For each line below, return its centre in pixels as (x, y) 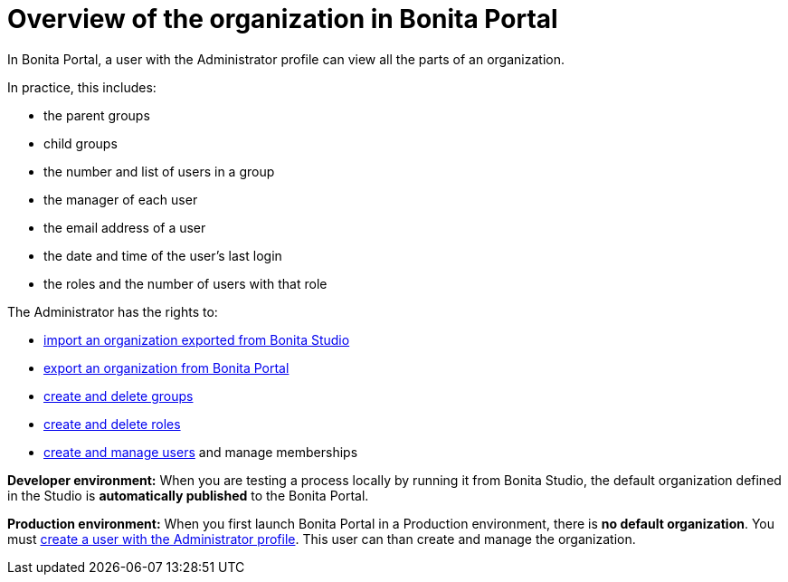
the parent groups (97, 115)
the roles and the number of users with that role (185, 283)
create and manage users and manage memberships (201, 452)
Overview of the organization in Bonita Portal (283, 19)
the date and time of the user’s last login (163, 255)
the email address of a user (125, 227)
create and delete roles (112, 424)
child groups (81, 143)
